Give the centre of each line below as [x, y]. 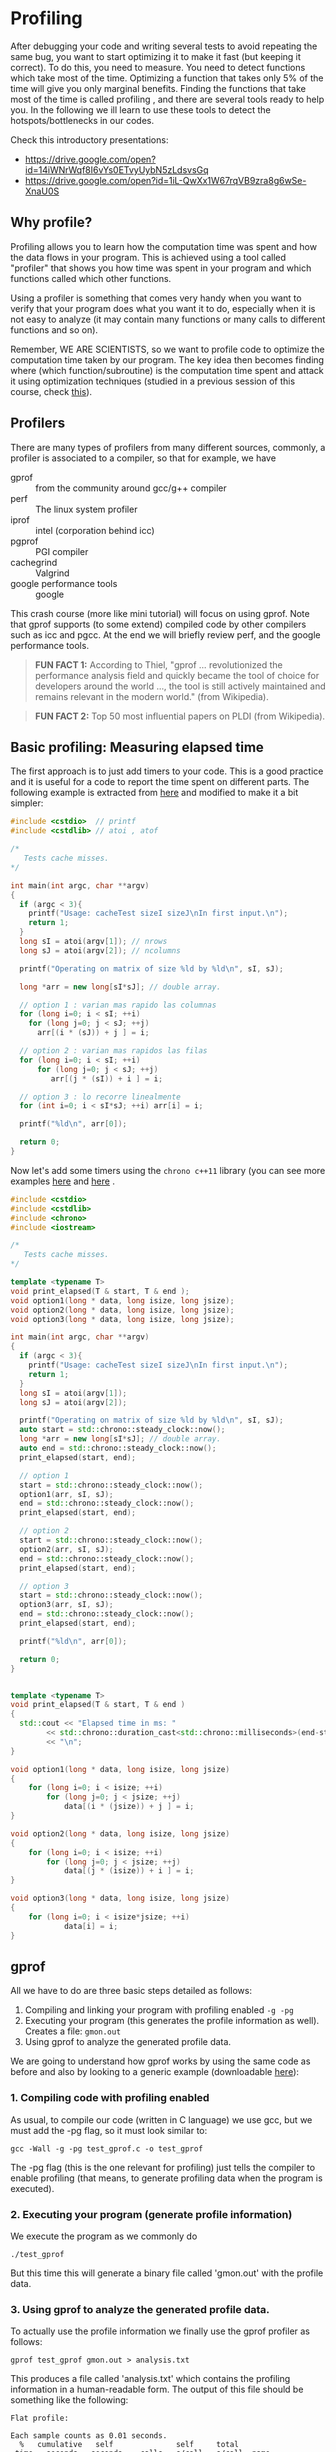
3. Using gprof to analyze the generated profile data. [140, 2309]
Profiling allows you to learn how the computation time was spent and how [164, 246]
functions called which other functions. [91, 278]
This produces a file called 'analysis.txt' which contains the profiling [150, 2379]
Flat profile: [40, 2418]
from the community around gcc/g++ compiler [131, 488]
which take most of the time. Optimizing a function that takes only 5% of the [167, 78]
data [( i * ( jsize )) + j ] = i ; [129, 1807]
